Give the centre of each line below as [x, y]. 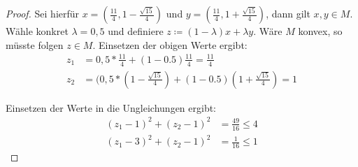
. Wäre [268, 31]
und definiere [136, 31]
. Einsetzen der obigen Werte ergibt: [170, 44]
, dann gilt [288, 13]
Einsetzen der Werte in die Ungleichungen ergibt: [111, 107]
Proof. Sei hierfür [43, 13]
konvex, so [320, 31]
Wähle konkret [37, 31]
